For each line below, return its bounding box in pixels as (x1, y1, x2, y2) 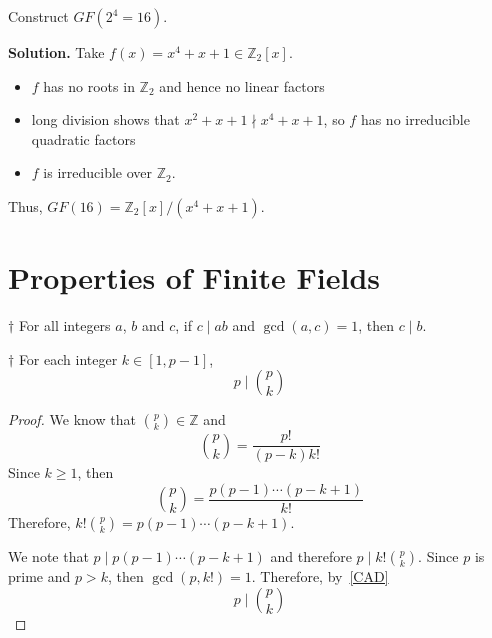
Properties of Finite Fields (8, 257, 381, 298)
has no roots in (43, 75, 135, 96)
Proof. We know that (8, 409, 136, 430)
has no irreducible (360, 109, 470, 130)
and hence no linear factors (159, 75, 325, 96)
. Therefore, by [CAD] (251, 566, 389, 587)
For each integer (18, 348, 118, 369)
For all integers (18, 315, 111, 336)
